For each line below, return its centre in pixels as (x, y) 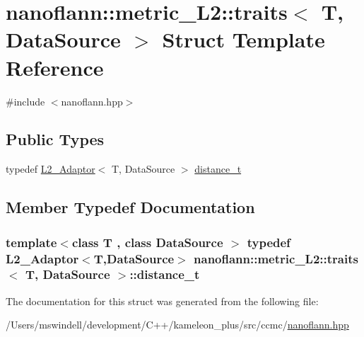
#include (25, 101)
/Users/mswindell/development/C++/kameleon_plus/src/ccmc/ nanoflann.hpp (177, 325)
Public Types (55, 139)
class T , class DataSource (147, 242)
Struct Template (243, 39)
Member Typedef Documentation (130, 207)
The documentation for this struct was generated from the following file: (162, 301)
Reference (55, 67)
